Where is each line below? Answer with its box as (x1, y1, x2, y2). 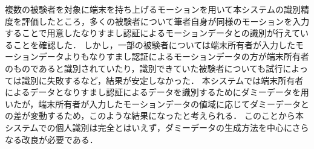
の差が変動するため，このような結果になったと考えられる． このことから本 (5, 109, 304, 122)
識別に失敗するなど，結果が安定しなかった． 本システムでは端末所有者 (21, 74, 304, 86)
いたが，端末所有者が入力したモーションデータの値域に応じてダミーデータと (5, 97, 309, 110)
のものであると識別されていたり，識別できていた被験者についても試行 (5, 62, 283, 74)
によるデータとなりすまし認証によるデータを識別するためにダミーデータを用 (5, 86, 309, 98)
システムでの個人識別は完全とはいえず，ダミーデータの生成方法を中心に (5, 121, 292, 133)
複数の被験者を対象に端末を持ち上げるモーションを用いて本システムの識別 (5, 3, 301, 15)
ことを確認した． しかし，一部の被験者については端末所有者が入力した (13, 38, 295, 51)
